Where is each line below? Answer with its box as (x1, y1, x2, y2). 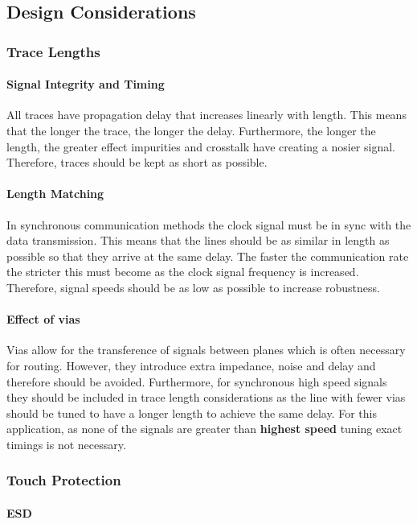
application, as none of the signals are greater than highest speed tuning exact (6, 420, 403, 437)
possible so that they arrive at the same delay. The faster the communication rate (6, 247, 409, 264)
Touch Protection (6, 470, 121, 490)
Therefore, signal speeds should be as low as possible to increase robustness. (6, 279, 380, 295)
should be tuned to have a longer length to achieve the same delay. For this (6, 404, 377, 421)
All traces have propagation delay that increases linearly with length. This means (6, 106, 407, 123)
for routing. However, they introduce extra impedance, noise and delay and (6, 357, 376, 373)
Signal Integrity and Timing (6, 76, 165, 93)
